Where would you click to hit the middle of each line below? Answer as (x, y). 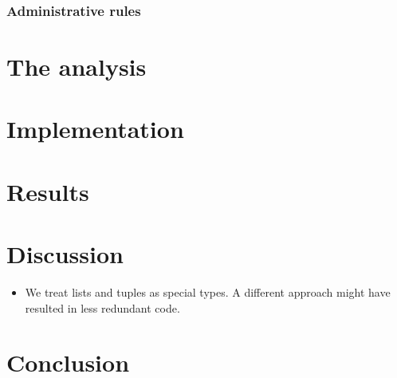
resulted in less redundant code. (102, 307)
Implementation (95, 129)
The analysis (77, 67)
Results (48, 191)
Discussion (65, 254)
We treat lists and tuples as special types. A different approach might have (208, 292)
